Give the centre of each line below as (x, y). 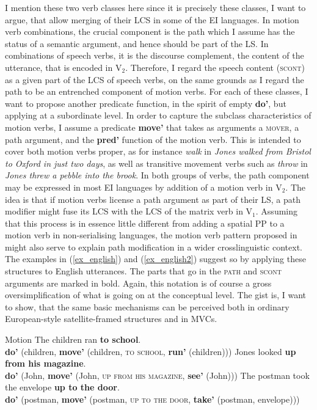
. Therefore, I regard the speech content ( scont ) (215, 67)
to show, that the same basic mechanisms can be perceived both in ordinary (147, 306)
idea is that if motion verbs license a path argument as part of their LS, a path (153, 199)
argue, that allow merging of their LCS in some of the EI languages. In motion (152, 19)
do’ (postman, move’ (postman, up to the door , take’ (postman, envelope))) (152, 399)
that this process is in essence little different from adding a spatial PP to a (145, 223)
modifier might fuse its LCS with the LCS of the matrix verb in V (129, 211)
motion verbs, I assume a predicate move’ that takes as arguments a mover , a (152, 127)
